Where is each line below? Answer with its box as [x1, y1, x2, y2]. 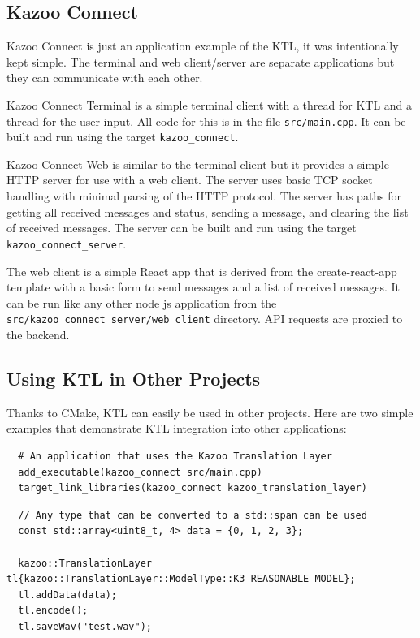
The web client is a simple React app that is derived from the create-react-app [6, 262, 397, 279]
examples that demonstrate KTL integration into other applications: [6, 420, 347, 437]
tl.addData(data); [18, 588, 118, 601]
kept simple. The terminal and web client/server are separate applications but [6, 53, 395, 70]
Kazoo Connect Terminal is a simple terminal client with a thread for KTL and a [6, 96, 413, 113]
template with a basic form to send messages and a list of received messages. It [6, 278, 401, 295]
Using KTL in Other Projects [6, 365, 261, 390]
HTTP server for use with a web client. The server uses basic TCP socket [6, 171, 373, 188]
